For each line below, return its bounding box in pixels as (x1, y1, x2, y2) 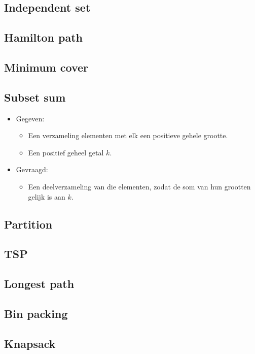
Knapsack (4, 335, 56, 351)
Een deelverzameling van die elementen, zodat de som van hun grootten (28, 181, 251, 191)
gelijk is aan (28, 191, 65, 202)
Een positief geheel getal (28, 147, 104, 157)
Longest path (4, 276, 75, 292)
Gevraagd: (16, 164, 48, 175)
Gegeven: (16, 113, 45, 123)
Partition (4, 216, 53, 232)
